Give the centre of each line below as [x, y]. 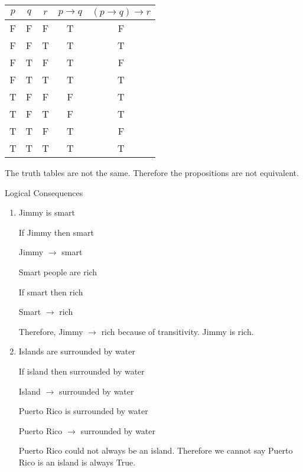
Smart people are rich [58, 271]
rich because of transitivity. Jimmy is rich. [177, 331]
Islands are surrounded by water [77, 351]
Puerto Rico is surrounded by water [83, 411]
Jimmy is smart [47, 212]
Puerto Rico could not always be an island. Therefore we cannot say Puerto [156, 450]
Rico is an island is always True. [77, 462]
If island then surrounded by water [82, 371]
